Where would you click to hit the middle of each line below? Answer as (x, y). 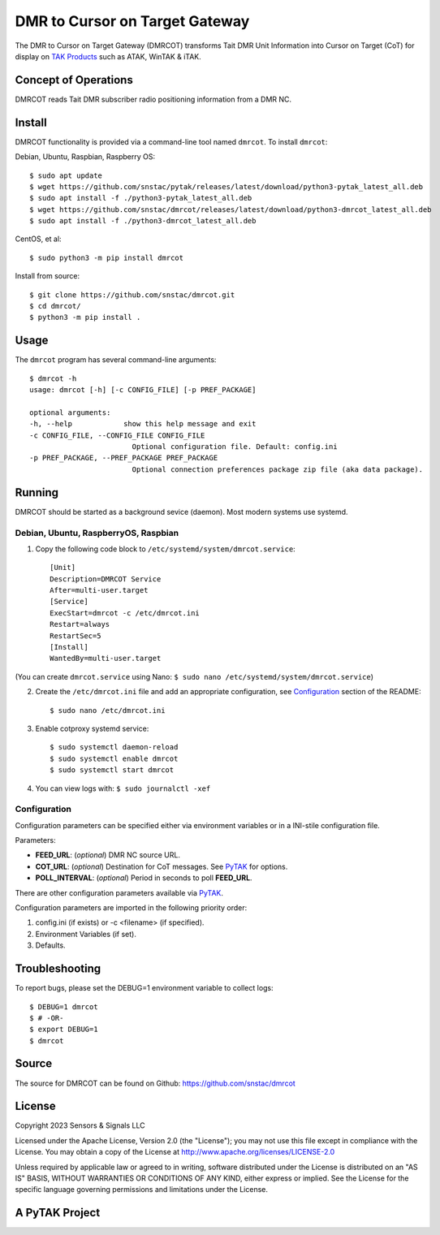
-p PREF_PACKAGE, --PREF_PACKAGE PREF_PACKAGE (124, 458)
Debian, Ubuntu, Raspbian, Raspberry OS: (85, 157)
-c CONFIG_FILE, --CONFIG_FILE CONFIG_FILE (117, 435)
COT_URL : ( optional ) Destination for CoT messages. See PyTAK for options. (162, 866)
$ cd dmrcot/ (55, 306)
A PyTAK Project (58, 1213)
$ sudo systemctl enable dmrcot (114, 758)
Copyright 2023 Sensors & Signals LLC (80, 1125)
